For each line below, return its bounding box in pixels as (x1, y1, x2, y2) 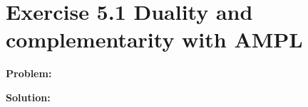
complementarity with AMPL (6, 25, 303, 54)
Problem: (6, 66, 52, 81)
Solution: (6, 89, 51, 104)
